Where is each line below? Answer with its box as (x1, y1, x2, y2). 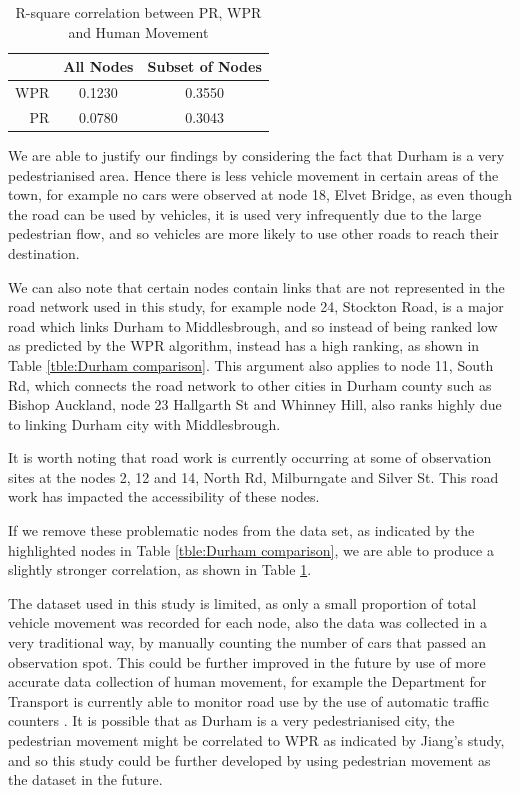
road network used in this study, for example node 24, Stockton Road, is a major (8, 296, 504, 317)
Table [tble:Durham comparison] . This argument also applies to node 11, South (8, 354, 494, 375)
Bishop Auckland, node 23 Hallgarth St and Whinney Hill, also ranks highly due (8, 394, 502, 415)
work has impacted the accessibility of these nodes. (8, 486, 320, 507)
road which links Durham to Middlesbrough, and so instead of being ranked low (8, 315, 498, 336)
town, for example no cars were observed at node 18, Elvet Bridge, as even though (8, 184, 512, 205)
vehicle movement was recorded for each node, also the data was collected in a (8, 612, 487, 633)
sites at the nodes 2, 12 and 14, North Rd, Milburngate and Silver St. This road (8, 466, 499, 487)
